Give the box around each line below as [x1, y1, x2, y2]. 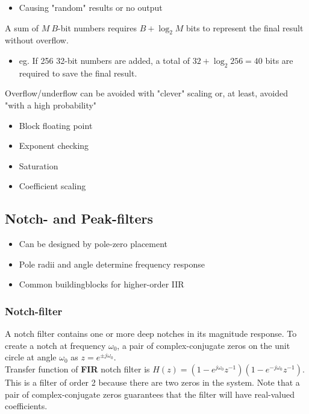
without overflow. [5, 34, 69, 46]
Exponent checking [19, 139, 89, 152]
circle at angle [5, 351, 57, 363]
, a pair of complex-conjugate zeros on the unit [117, 339, 290, 351]
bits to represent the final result [186, 21, 304, 34]
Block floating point [19, 119, 93, 131]
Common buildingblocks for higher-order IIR [19, 278, 184, 290]
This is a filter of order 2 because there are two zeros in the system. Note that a [5, 375, 300, 388]
